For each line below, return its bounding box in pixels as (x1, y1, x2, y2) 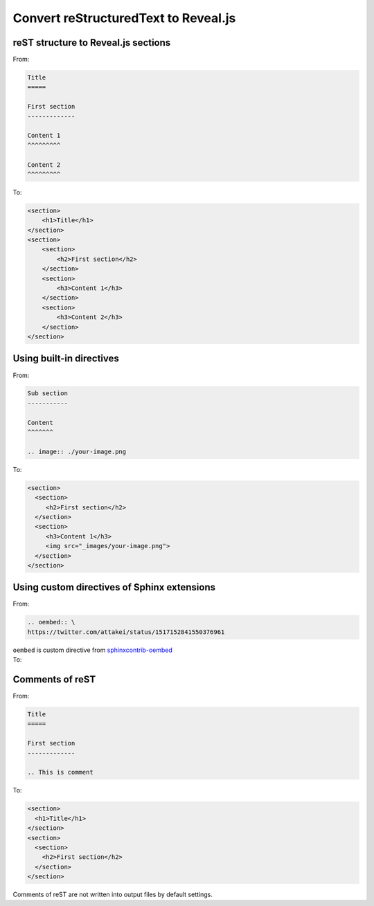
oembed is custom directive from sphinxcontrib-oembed (12, 646, 173, 654)
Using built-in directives (12, 353, 119, 365)
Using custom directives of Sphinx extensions (12, 581, 216, 593)
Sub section (27, 390, 69, 397)
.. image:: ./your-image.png (27, 447, 127, 455)
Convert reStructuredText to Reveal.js (12, 10, 236, 26)
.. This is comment (27, 768, 93, 777)
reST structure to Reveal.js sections (12, 37, 171, 48)
